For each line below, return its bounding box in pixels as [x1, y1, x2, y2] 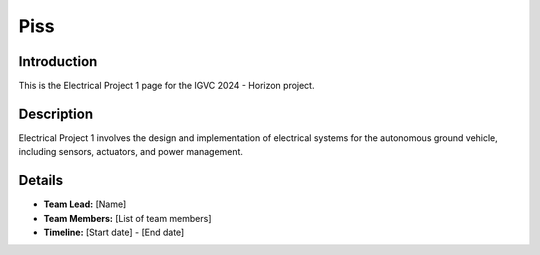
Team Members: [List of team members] [43, 212, 212, 224]
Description [18, 105, 94, 122]
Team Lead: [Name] [43, 198, 127, 210]
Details [18, 172, 64, 189]
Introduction [18, 53, 98, 70]
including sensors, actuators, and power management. [18, 146, 244, 158]
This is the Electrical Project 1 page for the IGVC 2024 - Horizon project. [18, 80, 315, 92]
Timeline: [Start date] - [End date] [43, 226, 185, 239]
